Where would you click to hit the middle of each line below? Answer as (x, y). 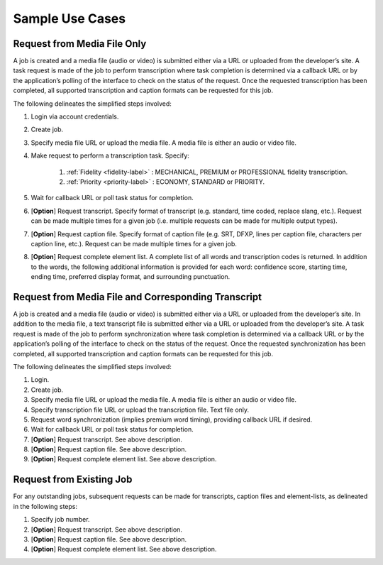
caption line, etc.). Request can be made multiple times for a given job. (134, 243)
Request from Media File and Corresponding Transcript (138, 297)
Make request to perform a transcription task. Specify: (110, 155)
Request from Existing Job (73, 479)
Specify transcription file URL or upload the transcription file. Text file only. (140, 410)
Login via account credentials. (75, 116)
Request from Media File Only (80, 44)
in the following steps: (45, 506)
